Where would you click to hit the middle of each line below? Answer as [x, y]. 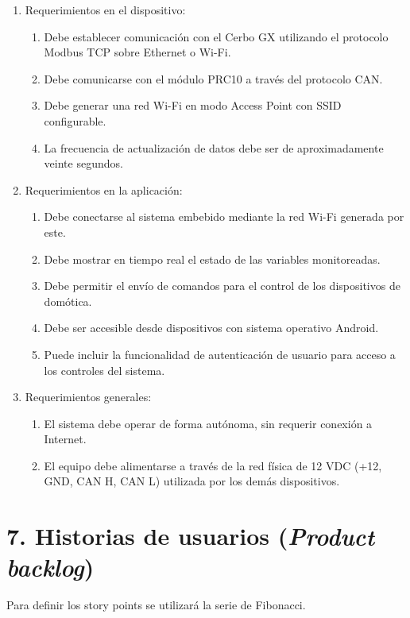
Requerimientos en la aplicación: [104, 189]
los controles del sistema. [104, 370]
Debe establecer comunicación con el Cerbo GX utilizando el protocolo [216, 36]
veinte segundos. [83, 163]
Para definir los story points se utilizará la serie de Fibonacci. [156, 605]
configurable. [75, 120]
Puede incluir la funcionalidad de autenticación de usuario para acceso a [220, 354]
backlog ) [50, 567]
